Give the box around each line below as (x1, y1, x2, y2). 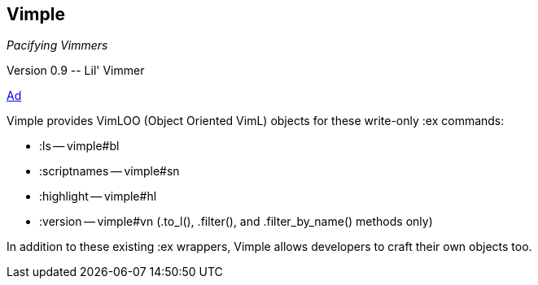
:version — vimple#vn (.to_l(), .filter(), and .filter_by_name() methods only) (39, 214, 433, 229)
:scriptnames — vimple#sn (39, 164, 180, 179)
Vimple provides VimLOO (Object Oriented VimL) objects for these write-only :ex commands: (7, 114, 505, 128)
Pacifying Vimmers (7, 38, 108, 53)
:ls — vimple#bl (39, 139, 120, 153)
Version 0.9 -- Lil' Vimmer (7, 63, 145, 78)
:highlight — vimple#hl (39, 189, 157, 204)
